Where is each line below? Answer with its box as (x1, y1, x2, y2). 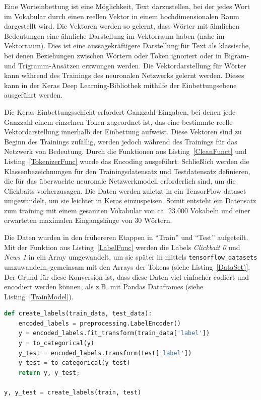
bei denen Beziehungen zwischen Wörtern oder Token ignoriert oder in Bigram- (4, 50, 249, 60)
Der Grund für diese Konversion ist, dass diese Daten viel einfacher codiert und (4, 271, 249, 282)
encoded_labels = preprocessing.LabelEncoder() (18, 319, 181, 327)
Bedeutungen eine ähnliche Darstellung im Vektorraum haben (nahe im (4, 30, 225, 41)
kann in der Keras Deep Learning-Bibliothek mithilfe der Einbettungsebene (4, 79, 237, 90)
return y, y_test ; (18, 369, 80, 376)
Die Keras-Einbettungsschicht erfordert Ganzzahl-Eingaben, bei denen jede (4, 106, 236, 117)
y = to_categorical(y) (18, 340, 94, 347)
